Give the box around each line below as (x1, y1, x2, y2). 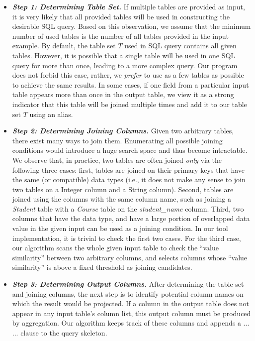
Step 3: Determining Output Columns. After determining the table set (12, 279, 244, 289)
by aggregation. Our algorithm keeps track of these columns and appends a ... (12, 318, 250, 328)
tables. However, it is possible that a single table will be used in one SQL (12, 50, 236, 60)
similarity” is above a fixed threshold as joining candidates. (12, 262, 192, 272)
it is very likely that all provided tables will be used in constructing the (12, 11, 230, 21)
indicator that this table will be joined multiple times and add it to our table (12, 99, 247, 109)
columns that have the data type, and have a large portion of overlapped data (12, 213, 250, 224)
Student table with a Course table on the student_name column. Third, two (12, 203, 244, 214)
